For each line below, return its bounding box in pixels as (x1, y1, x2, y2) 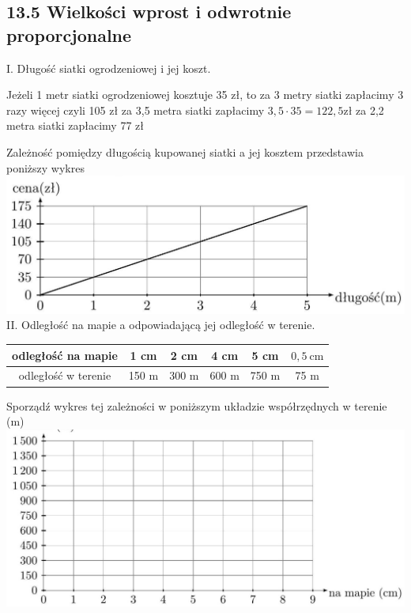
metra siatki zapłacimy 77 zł (6, 117, 144, 134)
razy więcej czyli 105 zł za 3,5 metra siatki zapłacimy (6, 101, 265, 118)
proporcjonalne (6, 22, 132, 47)
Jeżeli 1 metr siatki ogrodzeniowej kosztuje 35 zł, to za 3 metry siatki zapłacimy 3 (6, 86, 404, 103)
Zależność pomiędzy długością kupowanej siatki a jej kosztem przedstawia (6, 143, 364, 160)
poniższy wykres (6, 159, 85, 176)
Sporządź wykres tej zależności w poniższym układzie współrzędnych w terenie (6, 397, 387, 414)
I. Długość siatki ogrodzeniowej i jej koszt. (6, 59, 211, 76)
